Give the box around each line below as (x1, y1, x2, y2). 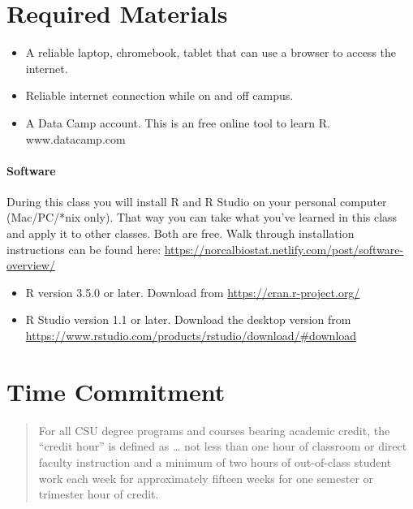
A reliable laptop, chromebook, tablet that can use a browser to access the (25, 44, 396, 61)
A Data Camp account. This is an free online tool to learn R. (25, 114, 330, 131)
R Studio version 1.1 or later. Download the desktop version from (25, 311, 351, 328)
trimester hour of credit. (38, 485, 159, 503)
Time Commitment (6, 374, 226, 408)
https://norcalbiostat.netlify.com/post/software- (164, 240, 404, 257)
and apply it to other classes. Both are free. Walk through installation (6, 225, 355, 242)
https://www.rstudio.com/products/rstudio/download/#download (25, 327, 357, 344)
